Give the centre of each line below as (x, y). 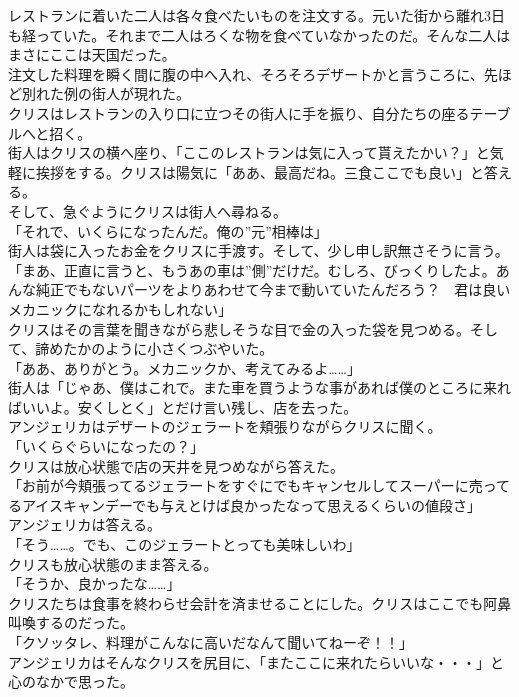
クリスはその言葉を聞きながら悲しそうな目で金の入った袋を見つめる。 (239, 328)
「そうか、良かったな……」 (94, 583)
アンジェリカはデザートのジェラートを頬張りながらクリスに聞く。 (225, 426)
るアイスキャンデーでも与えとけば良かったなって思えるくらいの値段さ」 (244, 504)
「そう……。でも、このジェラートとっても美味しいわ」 (184, 544)
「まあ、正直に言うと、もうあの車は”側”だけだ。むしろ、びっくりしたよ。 (252, 269)
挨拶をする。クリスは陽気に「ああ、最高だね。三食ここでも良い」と (259, 171)
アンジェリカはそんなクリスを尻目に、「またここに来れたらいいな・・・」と (256, 661)
